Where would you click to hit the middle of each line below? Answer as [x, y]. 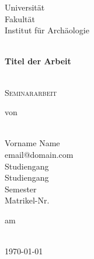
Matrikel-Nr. [27, 200]
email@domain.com [39, 154]
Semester [21, 189]
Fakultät [20, 18]
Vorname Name [32, 143]
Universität [25, 7]
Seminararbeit [31, 92]
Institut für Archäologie [47, 30]
